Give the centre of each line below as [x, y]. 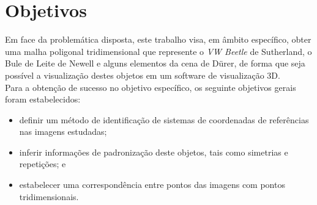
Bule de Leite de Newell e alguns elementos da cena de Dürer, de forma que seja [155, 63]
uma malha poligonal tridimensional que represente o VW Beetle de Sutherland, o [158, 51]
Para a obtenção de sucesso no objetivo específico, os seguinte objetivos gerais [151, 87]
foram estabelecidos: [43, 99]
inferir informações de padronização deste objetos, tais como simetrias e [154, 152]
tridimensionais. [49, 196]
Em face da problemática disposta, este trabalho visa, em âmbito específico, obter [158, 39]
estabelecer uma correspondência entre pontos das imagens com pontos [152, 185]
